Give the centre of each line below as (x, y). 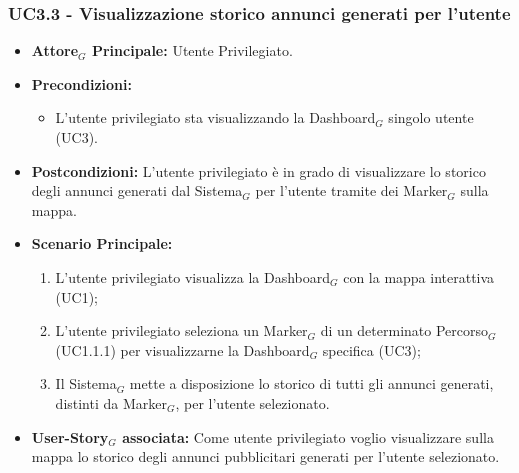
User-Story (70, 436)
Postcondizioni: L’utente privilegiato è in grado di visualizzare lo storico (258, 170)
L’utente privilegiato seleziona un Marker (181, 330)
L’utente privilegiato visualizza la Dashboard (193, 276)
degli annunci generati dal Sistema (137, 190)
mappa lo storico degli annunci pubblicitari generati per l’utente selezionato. (265, 456)
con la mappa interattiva (419, 276)
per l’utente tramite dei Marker (351, 190)
